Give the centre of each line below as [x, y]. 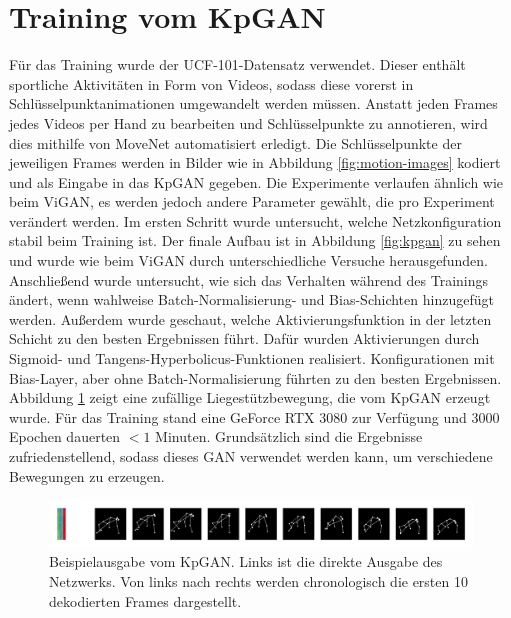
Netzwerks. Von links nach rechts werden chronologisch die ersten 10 [258, 580]
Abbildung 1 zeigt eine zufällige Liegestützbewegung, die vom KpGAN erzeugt [250, 397]
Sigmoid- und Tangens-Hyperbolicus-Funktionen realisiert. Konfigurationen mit [252, 358]
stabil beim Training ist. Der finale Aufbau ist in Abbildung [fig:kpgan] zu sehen [255, 240]
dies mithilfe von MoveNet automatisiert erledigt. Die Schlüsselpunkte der [235, 142]
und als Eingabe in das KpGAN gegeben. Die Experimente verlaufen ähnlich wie [256, 181]
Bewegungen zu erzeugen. [87, 475]
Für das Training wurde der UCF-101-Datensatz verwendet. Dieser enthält [237, 64]
